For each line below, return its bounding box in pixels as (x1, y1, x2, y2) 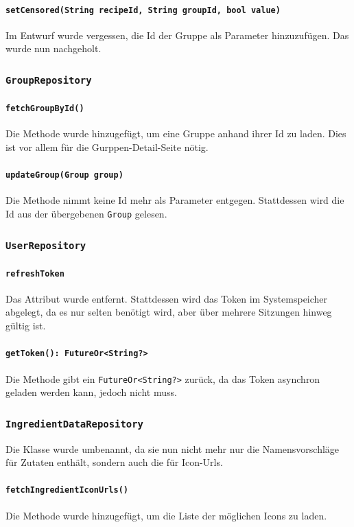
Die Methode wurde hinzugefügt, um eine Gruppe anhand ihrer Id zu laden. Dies (5, 126, 346, 141)
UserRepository (5, 239, 86, 251)
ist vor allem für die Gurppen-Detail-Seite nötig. (5, 139, 209, 154)
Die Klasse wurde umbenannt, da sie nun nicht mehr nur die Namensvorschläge (5, 441, 340, 456)
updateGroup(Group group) (5, 170, 123, 180)
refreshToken (5, 268, 64, 279)
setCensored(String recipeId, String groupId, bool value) (5, 5, 281, 15)
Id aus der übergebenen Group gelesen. (5, 206, 167, 220)
